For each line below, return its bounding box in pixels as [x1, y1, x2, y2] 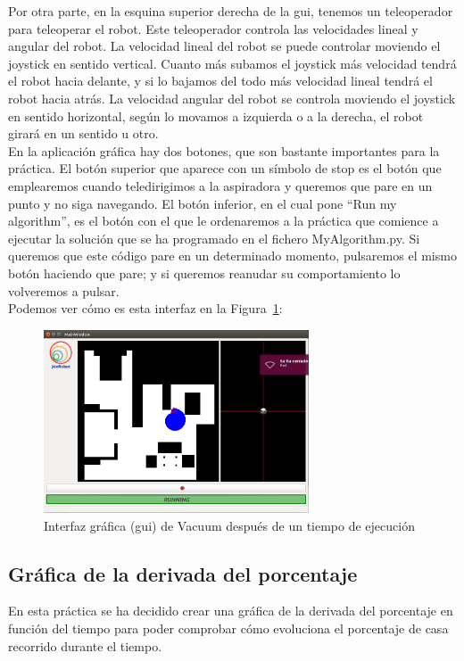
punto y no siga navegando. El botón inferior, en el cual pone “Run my [8, 194, 397, 212]
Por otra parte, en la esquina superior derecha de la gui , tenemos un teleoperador [8, 2, 453, 20]
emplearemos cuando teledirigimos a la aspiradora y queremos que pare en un [8, 176, 433, 194]
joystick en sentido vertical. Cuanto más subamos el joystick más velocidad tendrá [8, 54, 457, 72]
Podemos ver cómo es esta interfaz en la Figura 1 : [8, 299, 283, 318]
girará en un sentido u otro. [8, 124, 159, 143]
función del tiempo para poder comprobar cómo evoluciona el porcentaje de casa [8, 618, 449, 637]
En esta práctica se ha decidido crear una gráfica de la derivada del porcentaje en [8, 601, 453, 620]
